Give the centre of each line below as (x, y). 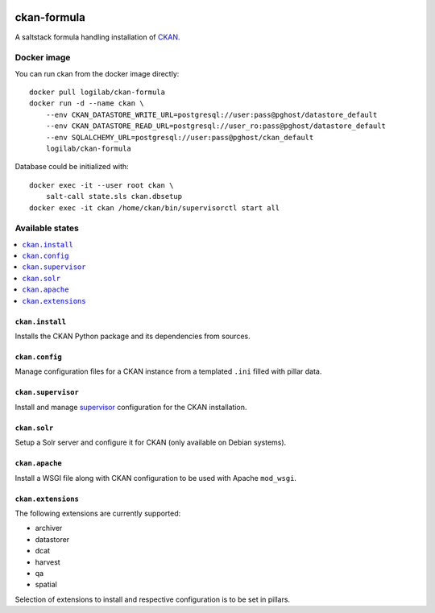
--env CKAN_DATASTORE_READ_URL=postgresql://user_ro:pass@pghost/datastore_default (216, 126)
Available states (47, 228)
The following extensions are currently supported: (98, 513)
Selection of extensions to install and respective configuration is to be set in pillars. (152, 599)
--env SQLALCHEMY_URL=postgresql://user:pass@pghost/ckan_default (180, 137)
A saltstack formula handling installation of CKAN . (97, 37)
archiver (49, 528)
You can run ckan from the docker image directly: (97, 73)
